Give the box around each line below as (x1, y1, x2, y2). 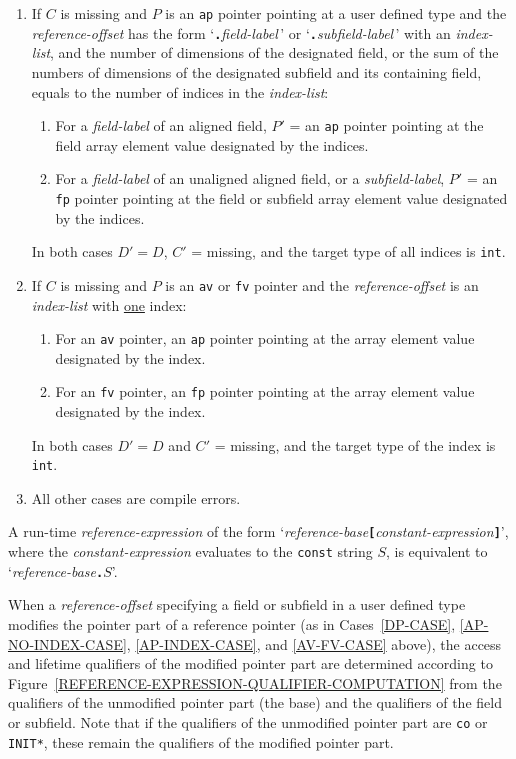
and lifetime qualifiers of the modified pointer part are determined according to (8, 653, 493, 674)
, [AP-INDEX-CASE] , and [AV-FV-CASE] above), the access (126, 633, 502, 654)
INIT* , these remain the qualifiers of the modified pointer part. (8, 731, 394, 752)
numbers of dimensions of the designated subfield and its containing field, (31, 61, 482, 82)
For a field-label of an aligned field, (55, 115, 267, 136)
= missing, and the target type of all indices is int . (191, 241, 506, 262)
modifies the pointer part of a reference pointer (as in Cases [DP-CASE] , (8, 614, 456, 634)
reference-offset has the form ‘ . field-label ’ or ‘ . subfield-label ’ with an (31, 22, 451, 43)
